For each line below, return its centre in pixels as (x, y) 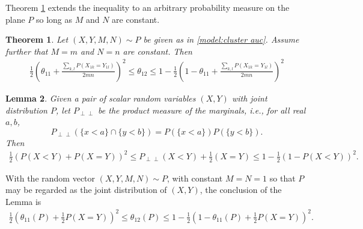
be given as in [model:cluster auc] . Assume (221, 39)
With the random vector (50, 178)
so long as (54, 19)
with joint (249, 98)
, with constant (195, 178)
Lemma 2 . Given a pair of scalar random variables (101, 98)
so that (282, 178)
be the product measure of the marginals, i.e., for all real (202, 110)
